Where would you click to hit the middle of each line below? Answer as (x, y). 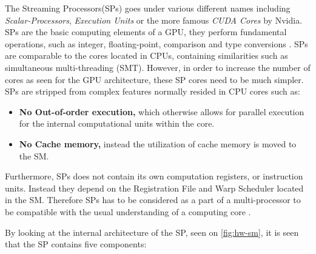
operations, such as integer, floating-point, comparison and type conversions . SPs (156, 43)
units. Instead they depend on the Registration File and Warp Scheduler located (154, 188)
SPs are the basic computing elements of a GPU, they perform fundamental (146, 32)
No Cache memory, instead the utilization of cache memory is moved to (158, 143)
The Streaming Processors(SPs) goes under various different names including (148, 8)
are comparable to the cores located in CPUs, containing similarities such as (146, 55)
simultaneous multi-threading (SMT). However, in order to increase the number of (158, 67)
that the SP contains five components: (76, 244)
